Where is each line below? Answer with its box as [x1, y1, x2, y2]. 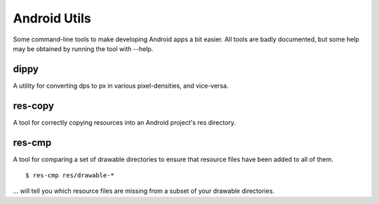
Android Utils [13, 11, 91, 26]
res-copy [13, 100, 54, 111]
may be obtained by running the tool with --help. [13, 44, 154, 53]
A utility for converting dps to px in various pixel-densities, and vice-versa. [13, 81, 229, 90]
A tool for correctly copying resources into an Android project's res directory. [13, 118, 237, 126]
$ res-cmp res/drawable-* [25, 172, 115, 179]
